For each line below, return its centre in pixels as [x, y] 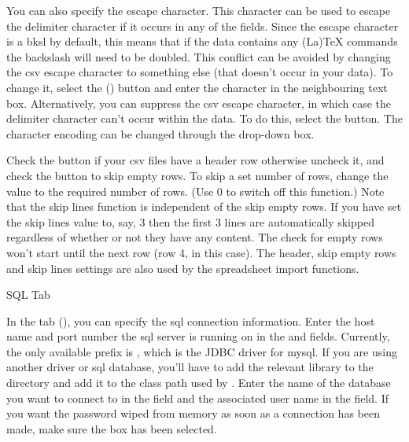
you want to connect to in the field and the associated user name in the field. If [197, 398]
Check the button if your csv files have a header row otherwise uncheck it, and [195, 160]
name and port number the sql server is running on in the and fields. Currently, [198, 336]
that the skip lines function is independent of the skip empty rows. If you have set [204, 206]
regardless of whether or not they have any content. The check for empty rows [195, 237]
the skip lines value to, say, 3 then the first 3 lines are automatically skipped [190, 221]
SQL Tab [28, 295]
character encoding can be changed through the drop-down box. [160, 133]
